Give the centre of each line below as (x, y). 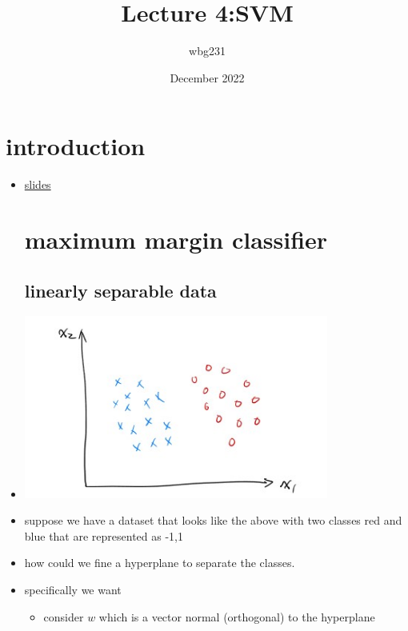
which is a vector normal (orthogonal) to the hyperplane (237, 616)
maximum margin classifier (176, 240)
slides (38, 184)
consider (64, 616)
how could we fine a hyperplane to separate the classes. (160, 563)
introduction (76, 146)
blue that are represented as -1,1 (104, 535)
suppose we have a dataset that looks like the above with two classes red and (213, 520)
